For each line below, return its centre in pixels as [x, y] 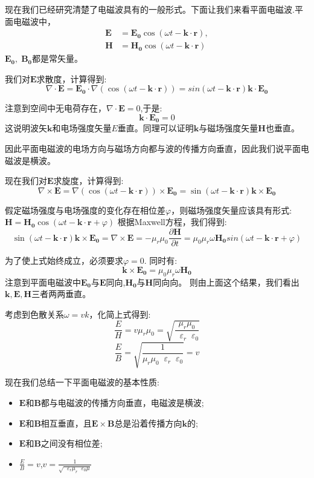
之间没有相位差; [72, 443]
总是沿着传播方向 [148, 423]
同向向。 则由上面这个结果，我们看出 [226, 282]
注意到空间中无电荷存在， [56, 108]
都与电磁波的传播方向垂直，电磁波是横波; [122, 402]
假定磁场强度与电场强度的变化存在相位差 [85, 210]
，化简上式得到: [120, 314]
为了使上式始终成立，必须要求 [64, 260]
